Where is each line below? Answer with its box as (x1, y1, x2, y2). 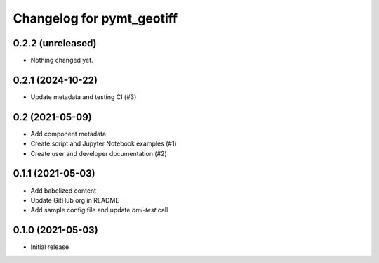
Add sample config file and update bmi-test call (30, 206, 168, 214)
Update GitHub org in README (30, 195, 119, 204)
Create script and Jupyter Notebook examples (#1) (30, 139, 177, 148)
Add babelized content (30, 186, 97, 195)
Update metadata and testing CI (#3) (30, 92, 137, 101)
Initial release (30, 243, 69, 251)
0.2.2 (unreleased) (13, 37, 98, 49)
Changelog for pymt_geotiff (13, 11, 178, 26)
